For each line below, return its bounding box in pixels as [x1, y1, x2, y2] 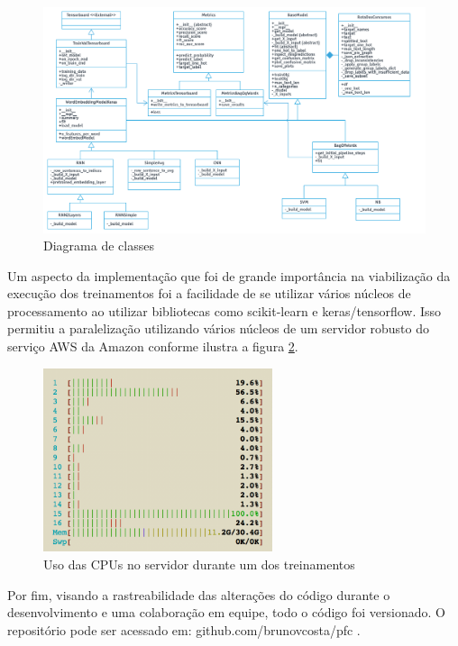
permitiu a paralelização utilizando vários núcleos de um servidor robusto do [7, 319, 430, 338]
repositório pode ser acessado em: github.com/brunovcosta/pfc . [7, 620, 361, 639]
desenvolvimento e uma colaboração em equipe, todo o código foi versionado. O [7, 603, 445, 622]
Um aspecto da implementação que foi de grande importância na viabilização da [7, 266, 451, 285]
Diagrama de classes [43, 236, 154, 255]
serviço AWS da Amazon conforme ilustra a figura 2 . [7, 337, 298, 356]
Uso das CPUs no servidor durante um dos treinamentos [43, 555, 355, 574]
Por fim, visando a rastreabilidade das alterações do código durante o [7, 585, 390, 604]
